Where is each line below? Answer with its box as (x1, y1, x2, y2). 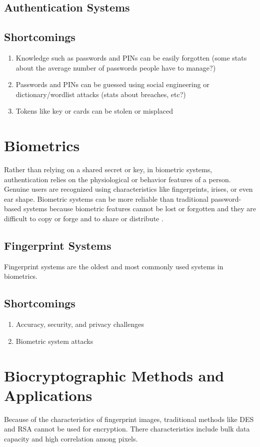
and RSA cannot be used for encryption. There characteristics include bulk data (4, 423, 250, 434)
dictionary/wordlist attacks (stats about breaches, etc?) (15, 89, 186, 99)
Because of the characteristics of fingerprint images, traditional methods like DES (4, 413, 254, 424)
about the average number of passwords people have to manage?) (15, 62, 216, 73)
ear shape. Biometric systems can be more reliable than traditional (4, 193, 209, 204)
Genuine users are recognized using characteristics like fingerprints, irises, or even (4, 184, 253, 194)
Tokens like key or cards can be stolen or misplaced (15, 106, 173, 116)
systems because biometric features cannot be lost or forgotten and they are (23, 203, 256, 214)
